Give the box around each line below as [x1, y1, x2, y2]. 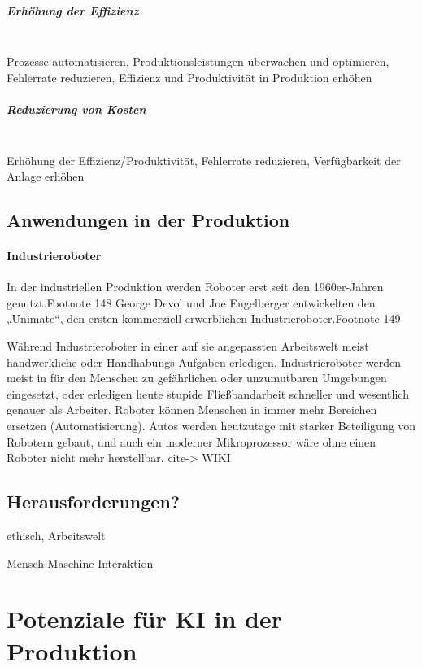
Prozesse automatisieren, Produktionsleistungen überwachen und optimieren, [7, 53, 389, 70]
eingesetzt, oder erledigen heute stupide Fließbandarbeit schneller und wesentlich [7, 385, 409, 402]
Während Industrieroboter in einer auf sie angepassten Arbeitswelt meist [7, 338, 369, 355]
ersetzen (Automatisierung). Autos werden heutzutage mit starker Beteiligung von [7, 417, 416, 434]
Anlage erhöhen [7, 168, 85, 185]
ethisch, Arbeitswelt [7, 527, 106, 543]
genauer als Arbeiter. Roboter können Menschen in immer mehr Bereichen [7, 401, 377, 418]
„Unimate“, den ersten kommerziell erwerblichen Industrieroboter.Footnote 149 [7, 310, 401, 327]
